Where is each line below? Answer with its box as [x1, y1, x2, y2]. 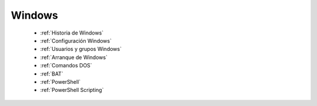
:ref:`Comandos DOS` [40, 62, 92, 69]
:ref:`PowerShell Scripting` [40, 87, 104, 94]
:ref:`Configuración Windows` [40, 37, 112, 44]
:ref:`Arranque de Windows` [40, 53, 108, 61]
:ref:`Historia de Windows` [40, 29, 104, 36]
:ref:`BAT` [40, 70, 64, 77]
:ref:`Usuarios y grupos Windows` [40, 46, 122, 53]
